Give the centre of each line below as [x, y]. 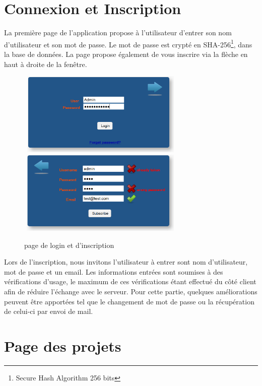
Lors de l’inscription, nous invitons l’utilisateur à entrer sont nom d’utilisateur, [126, 262]
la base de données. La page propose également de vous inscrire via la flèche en [126, 54]
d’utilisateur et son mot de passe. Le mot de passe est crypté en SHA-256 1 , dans [128, 43]
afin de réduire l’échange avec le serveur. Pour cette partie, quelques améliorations [131, 292]
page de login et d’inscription [69, 245]
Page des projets [63, 346]
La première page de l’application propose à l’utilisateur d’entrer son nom [118, 33]
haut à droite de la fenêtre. [46, 64]
